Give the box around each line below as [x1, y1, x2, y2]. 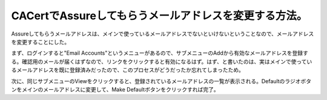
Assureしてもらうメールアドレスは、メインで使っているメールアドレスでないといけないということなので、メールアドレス [11, 30, 314, 37]
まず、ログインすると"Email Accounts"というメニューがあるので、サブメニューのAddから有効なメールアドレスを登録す [11, 49, 308, 57]
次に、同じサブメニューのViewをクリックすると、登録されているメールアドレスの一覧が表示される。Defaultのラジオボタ [11, 77, 312, 84]
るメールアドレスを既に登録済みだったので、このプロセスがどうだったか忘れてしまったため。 [11, 66, 245, 73]
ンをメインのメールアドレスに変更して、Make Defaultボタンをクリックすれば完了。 [11, 86, 219, 93]
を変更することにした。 [11, 38, 70, 45]
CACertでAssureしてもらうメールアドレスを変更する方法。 [11, 9, 308, 22]
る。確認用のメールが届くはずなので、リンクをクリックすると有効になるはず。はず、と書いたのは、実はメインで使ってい [11, 58, 312, 65]
